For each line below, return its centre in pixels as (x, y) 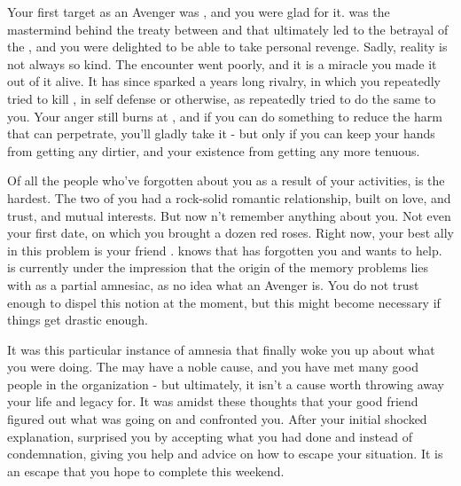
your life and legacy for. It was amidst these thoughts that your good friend (213, 401)
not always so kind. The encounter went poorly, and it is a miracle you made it (222, 63)
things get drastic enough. (78, 320)
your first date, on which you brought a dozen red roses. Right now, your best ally (230, 233)
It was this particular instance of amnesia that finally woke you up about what (221, 349)
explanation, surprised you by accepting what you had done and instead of (210, 436)
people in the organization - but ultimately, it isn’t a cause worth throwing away (226, 384)
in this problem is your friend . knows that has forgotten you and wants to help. (225, 250)
